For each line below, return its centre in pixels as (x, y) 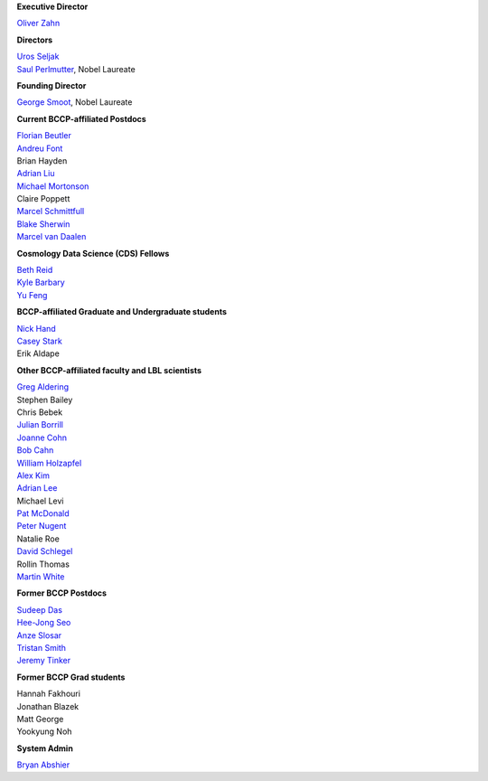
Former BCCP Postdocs (62, 593)
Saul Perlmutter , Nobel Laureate (76, 69)
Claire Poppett (43, 199)
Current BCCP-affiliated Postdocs (81, 118)
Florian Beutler (44, 136)
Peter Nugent (42, 526)
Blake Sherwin (43, 224)
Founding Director (52, 85)
